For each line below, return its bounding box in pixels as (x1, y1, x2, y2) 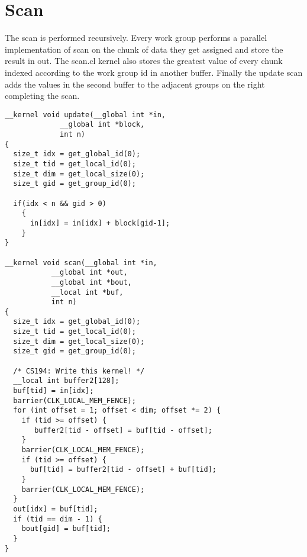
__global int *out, (51, 268, 128, 277)
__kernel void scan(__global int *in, (5, 258, 157, 267)
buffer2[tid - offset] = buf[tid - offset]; (34, 426, 212, 434)
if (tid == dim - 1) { (13, 514, 102, 523)
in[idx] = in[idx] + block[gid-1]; (30, 218, 170, 227)
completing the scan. (5, 89, 80, 102)
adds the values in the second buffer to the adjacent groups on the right (5, 78, 265, 90)
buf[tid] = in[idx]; (13, 387, 94, 395)
